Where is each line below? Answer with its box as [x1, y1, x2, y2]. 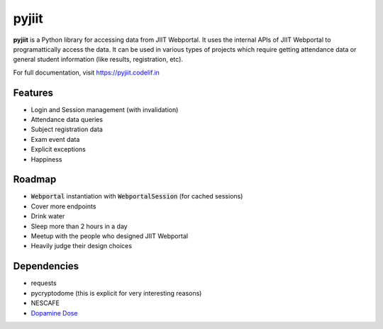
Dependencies [13, 260, 79, 272]
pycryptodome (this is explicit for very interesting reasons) [30, 289, 202, 297]
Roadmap [13, 174, 57, 186]
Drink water [30, 212, 65, 221]
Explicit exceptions [30, 145, 87, 154]
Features [13, 87, 53, 99]
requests [30, 279, 57, 287]
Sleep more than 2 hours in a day [30, 222, 128, 230]
